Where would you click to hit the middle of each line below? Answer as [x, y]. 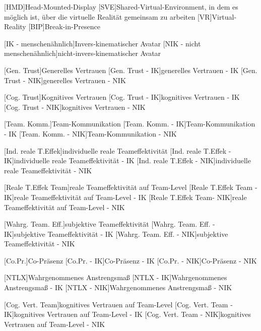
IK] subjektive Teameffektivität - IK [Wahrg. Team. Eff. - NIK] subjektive [116, 234]
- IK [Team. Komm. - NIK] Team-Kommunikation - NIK [90, 133]
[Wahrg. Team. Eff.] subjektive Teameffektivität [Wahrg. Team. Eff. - [110, 224]
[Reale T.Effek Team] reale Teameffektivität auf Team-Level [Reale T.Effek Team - [131, 187]
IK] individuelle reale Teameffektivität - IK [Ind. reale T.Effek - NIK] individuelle [127, 160]
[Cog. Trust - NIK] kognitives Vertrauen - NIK [75, 107]
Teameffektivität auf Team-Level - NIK [64, 207]
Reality [15, 26]
